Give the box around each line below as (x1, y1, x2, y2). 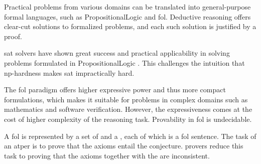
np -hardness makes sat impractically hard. (4, 67, 135, 78)
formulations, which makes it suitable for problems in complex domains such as (4, 94, 248, 104)
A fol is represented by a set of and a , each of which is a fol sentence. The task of (4, 130, 256, 141)
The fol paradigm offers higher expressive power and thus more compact (4, 84, 226, 95)
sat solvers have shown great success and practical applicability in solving (4, 48, 230, 58)
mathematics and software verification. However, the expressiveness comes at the (4, 104, 252, 114)
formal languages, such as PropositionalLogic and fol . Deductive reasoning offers (4, 11, 251, 22)
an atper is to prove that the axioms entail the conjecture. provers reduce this (4, 140, 243, 151)
